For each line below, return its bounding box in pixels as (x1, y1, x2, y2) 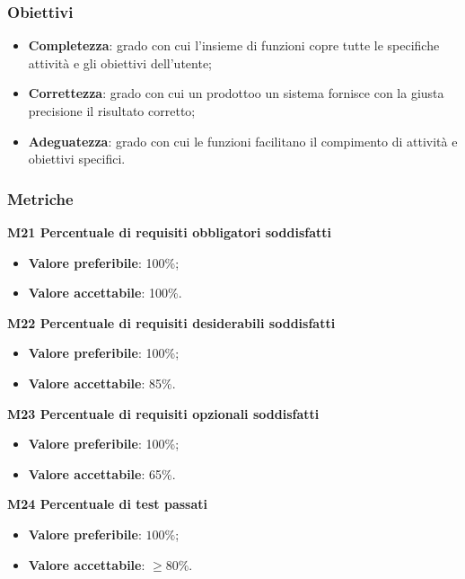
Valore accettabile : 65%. (28, 464, 176, 483)
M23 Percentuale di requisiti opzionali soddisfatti (7, 404, 320, 423)
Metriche (7, 187, 74, 209)
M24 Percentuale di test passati (7, 494, 208, 513)
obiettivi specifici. (28, 149, 126, 168)
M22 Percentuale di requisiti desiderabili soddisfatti (7, 313, 336, 332)
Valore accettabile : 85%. (28, 373, 176, 392)
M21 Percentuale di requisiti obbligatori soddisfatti (7, 223, 332, 241)
